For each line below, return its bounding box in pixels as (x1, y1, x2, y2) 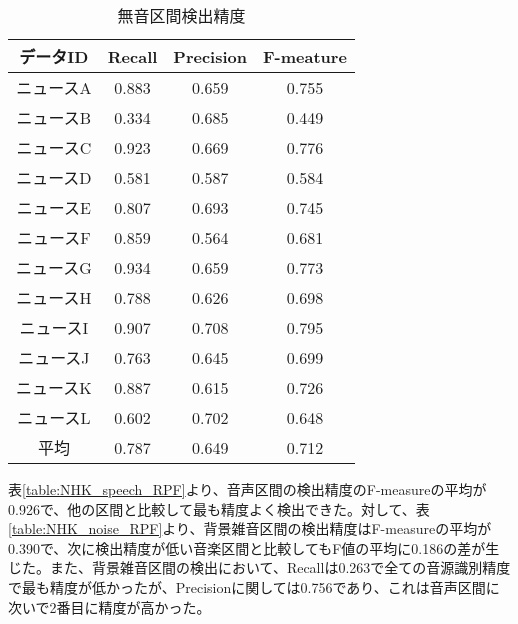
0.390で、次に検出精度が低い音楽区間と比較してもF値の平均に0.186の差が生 (8, 537, 500, 558)
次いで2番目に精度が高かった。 (8, 596, 211, 617)
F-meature (263, 44, 347, 68)
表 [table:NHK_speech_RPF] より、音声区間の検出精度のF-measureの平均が (8, 479, 487, 499)
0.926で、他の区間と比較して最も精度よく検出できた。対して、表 (8, 498, 430, 519)
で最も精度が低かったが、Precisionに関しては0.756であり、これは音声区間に (8, 576, 500, 597)
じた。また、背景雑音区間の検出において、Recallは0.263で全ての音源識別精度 (8, 557, 511, 578)
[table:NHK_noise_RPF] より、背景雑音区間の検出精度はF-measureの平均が (8, 518, 492, 539)
